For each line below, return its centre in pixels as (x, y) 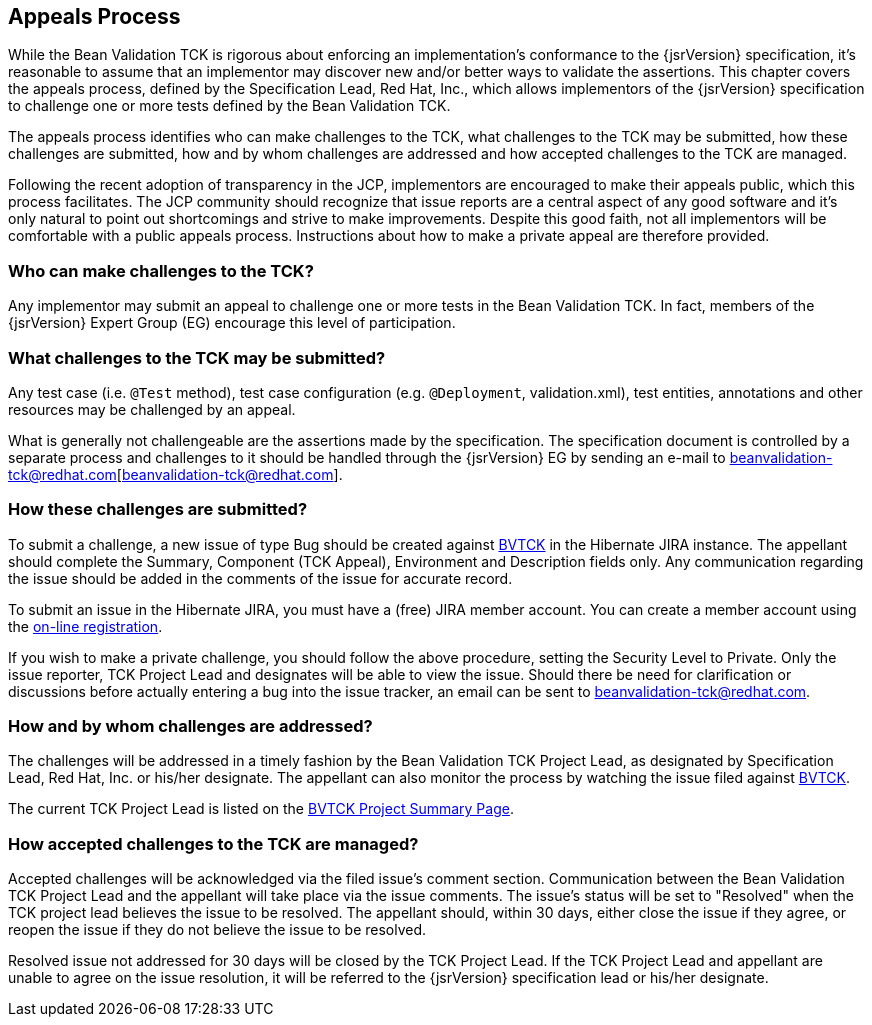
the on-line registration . (85, 626)
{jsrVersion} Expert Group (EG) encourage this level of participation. (232, 323)
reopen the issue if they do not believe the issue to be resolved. (217, 930)
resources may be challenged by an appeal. (152, 409)
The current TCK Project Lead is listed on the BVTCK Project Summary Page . (261, 809)
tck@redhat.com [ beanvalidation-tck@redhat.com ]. (175, 474)
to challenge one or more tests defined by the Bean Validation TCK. (229, 106)
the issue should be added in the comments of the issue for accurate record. (260, 578)
